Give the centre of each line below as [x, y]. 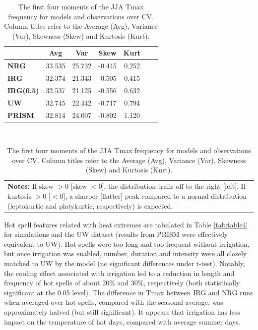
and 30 [128, 283]
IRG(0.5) [23, 90]
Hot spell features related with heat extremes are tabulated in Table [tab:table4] [126, 224]
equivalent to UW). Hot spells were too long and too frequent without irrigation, [127, 244]
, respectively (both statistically [192, 283]
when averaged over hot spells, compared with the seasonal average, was [114, 302]
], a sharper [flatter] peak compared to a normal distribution [155, 195]
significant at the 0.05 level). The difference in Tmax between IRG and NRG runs [129, 292]
